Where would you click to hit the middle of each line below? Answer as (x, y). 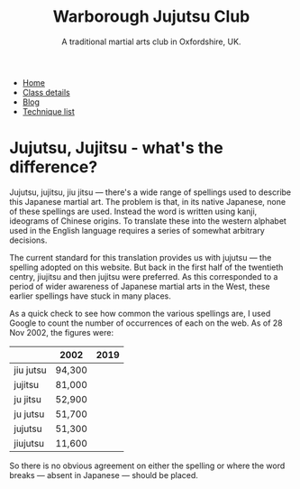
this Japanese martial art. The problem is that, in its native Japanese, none (148, 201)
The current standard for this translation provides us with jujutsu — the (141, 257)
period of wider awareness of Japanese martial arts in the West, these (140, 286)
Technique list (48, 111)
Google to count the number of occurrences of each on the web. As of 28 (146, 323)
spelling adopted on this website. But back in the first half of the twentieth (146, 267)
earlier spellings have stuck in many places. (90, 296)
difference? (54, 167)
